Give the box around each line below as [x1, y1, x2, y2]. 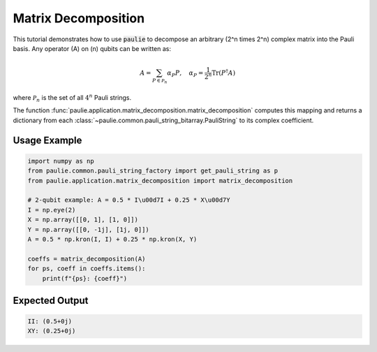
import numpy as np [27, 157, 94, 165]
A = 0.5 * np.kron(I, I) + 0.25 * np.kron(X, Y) [27, 235, 198, 243]
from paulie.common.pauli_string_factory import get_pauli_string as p [27, 167, 279, 175]
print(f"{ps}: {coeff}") [42, 274, 128, 282]
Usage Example [13, 134, 82, 146]
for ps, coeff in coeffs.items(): [27, 265, 146, 272]
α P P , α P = [167, 69, 204, 78]
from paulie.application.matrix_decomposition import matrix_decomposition [27, 177, 293, 184]
